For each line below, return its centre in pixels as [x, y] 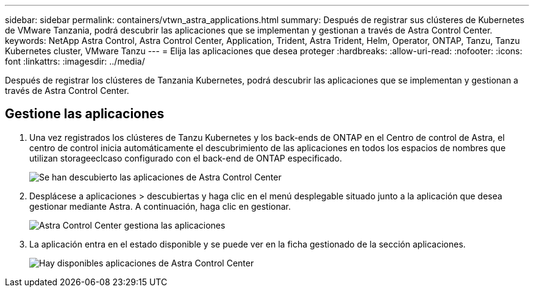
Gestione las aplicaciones [85, 114]
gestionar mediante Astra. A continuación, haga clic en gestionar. [160, 206]
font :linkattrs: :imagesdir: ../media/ [75, 61]
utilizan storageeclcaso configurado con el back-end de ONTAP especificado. [186, 158]
